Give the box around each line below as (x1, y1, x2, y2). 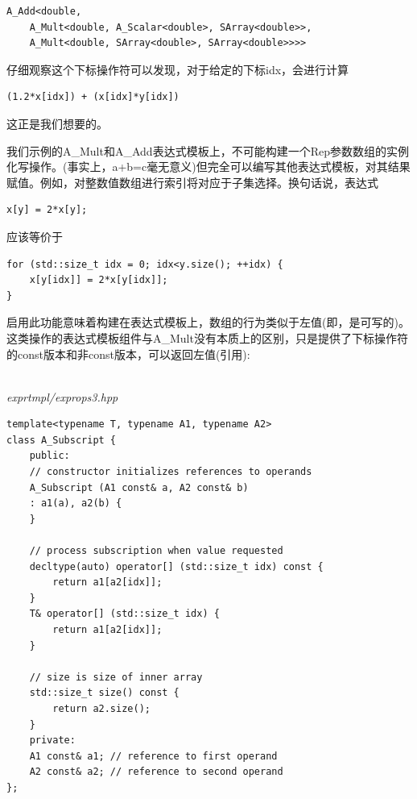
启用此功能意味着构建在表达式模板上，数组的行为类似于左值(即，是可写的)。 (6, 314, 410, 331)
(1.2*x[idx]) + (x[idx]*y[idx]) (6, 91, 180, 103)
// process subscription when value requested (29, 545, 283, 557)
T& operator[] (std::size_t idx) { (29, 608, 220, 620)
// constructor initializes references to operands (29, 466, 312, 478)
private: (29, 734, 76, 747)
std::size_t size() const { (29, 687, 180, 699)
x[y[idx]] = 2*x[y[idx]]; (29, 274, 168, 286)
